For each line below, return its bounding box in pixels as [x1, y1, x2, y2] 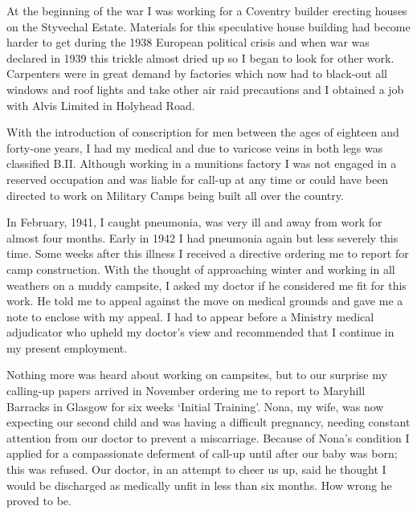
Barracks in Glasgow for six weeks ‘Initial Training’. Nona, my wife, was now [6, 398, 384, 414]
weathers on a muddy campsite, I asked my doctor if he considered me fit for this [6, 276, 407, 293]
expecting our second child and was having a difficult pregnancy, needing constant [6, 414, 411, 430]
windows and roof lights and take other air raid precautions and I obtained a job [6, 80, 404, 97]
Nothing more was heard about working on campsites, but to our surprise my [6, 366, 387, 383]
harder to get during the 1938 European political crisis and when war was [6, 34, 370, 51]
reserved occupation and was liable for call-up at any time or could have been [6, 170, 389, 187]
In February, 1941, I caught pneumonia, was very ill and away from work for [6, 214, 382, 230]
